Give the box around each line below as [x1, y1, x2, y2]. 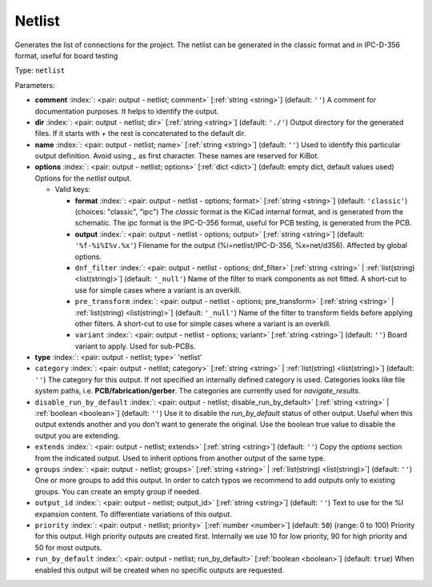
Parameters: [14, 80, 55, 90]
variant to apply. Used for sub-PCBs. [74, 341, 196, 351]
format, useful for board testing [14, 50, 118, 60]
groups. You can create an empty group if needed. [34, 486, 202, 496]
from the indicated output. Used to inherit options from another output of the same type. [34, 453, 326, 463]
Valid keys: [54, 185, 91, 194]
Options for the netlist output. [34, 173, 132, 183]
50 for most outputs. [34, 542, 102, 552]
